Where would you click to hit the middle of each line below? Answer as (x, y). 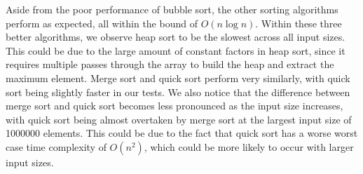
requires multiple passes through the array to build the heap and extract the (170, 64)
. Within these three (299, 23)
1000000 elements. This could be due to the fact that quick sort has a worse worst (182, 133)
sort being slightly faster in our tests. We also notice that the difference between (178, 92)
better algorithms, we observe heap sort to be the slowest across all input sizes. (176, 37)
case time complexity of (56, 146)
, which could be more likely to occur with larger (249, 146)
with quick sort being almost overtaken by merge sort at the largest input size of (179, 119)
